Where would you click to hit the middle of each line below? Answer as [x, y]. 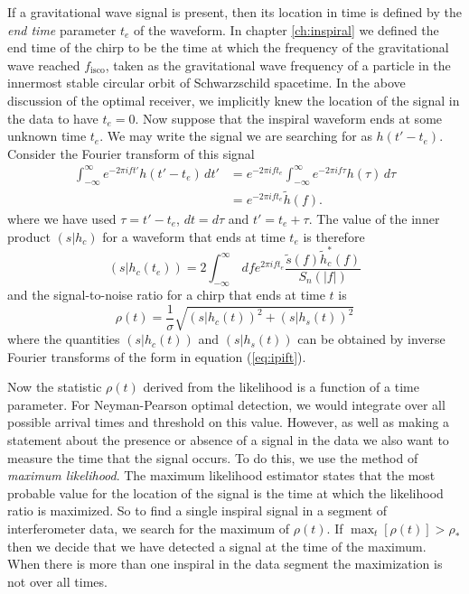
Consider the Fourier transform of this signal [131, 153]
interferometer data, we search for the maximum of [149, 528]
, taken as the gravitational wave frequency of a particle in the [278, 65]
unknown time [47, 136]
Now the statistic [55, 387]
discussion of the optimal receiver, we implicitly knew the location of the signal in [234, 100]
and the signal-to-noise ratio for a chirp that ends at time [166, 295]
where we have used [62, 218]
